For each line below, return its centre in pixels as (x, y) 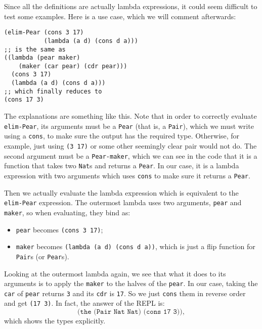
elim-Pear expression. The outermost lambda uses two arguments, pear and (123, 202)
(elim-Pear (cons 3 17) (44, 33)
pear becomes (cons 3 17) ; (59, 229)
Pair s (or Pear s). (42, 256)
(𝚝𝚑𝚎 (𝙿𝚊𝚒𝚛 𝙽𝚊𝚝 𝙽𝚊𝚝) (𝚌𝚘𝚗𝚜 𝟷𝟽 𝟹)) (130, 312)
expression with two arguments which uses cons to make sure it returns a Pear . (127, 175)
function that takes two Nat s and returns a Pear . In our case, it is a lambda (122, 166)
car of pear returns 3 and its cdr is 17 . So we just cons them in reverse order (125, 293)
